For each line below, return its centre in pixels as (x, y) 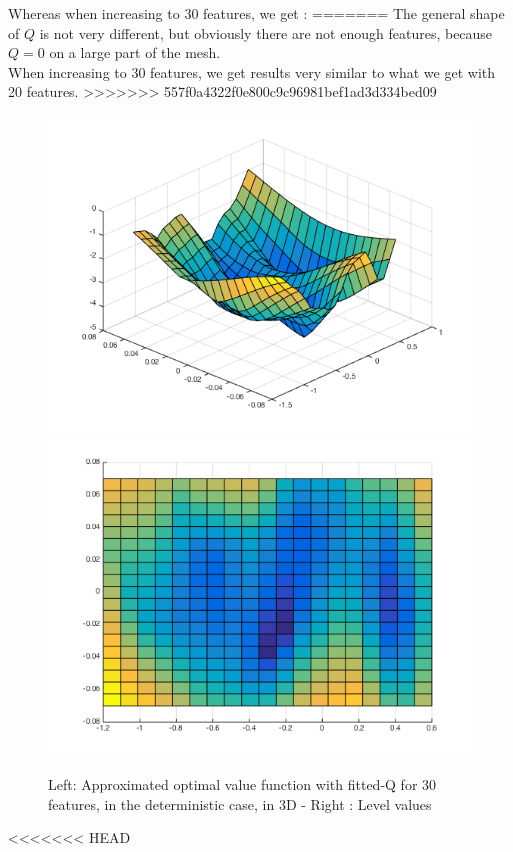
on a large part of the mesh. (135, 52)
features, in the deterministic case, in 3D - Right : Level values (240, 803)
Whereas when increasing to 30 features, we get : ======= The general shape (256, 13)
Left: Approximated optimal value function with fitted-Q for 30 (242, 784)
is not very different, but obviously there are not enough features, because (266, 32)
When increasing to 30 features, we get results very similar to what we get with (252, 71)
